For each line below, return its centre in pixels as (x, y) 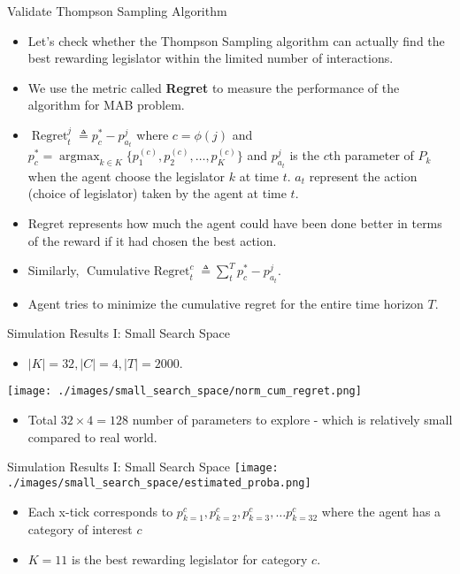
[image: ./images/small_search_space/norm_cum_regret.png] (184, 391)
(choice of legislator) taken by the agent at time (157, 193)
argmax (80, 157)
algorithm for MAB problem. (106, 105)
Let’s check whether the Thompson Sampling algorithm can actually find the (236, 40)
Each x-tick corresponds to (100, 511)
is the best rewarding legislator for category (190, 559)
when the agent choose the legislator (126, 176)
